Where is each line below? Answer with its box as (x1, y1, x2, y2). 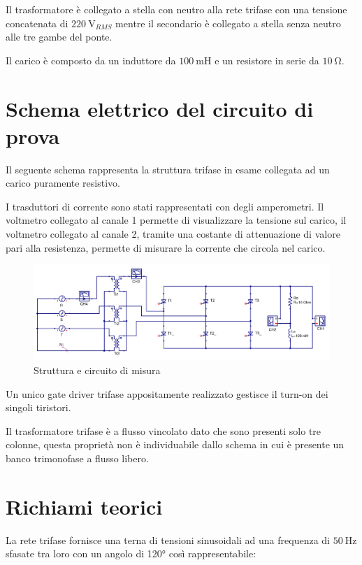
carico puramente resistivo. (6, 176, 120, 190)
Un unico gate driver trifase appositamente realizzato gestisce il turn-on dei (6, 386, 328, 401)
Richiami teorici (6, 492, 163, 520)
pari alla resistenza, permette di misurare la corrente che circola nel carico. (6, 240, 326, 255)
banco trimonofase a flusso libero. (6, 451, 149, 465)
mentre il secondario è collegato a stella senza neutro (115, 15, 341, 30)
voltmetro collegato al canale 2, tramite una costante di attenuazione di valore (6, 227, 340, 241)
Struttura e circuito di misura (34, 363, 161, 378)
